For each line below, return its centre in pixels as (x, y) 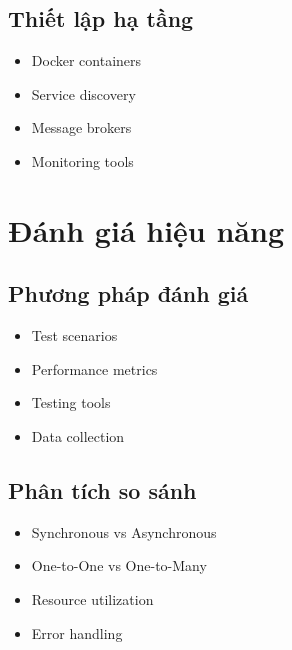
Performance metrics (94, 368)
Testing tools (71, 402)
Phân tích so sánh (102, 489)
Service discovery (83, 93)
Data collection (78, 435)
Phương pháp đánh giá (128, 293)
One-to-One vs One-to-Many (119, 565)
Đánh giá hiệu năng (146, 229)
